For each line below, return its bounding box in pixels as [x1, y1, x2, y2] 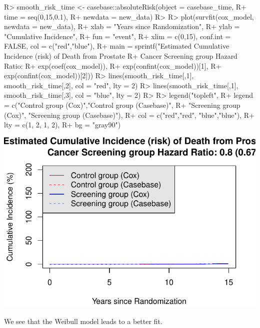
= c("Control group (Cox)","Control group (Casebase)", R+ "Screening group [4, 99, 240, 110]
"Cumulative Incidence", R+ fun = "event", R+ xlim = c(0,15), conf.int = [4, 31, 231, 41]
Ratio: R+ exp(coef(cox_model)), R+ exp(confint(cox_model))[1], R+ [4, 60, 221, 71]
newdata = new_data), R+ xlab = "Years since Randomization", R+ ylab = [4, 21, 240, 32]
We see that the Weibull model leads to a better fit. [4, 315, 162, 326]
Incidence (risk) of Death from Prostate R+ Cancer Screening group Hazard [4, 50, 237, 61]
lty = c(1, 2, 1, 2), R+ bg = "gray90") [4, 119, 121, 130]
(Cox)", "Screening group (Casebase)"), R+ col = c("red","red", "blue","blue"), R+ [4, 109, 254, 120]
